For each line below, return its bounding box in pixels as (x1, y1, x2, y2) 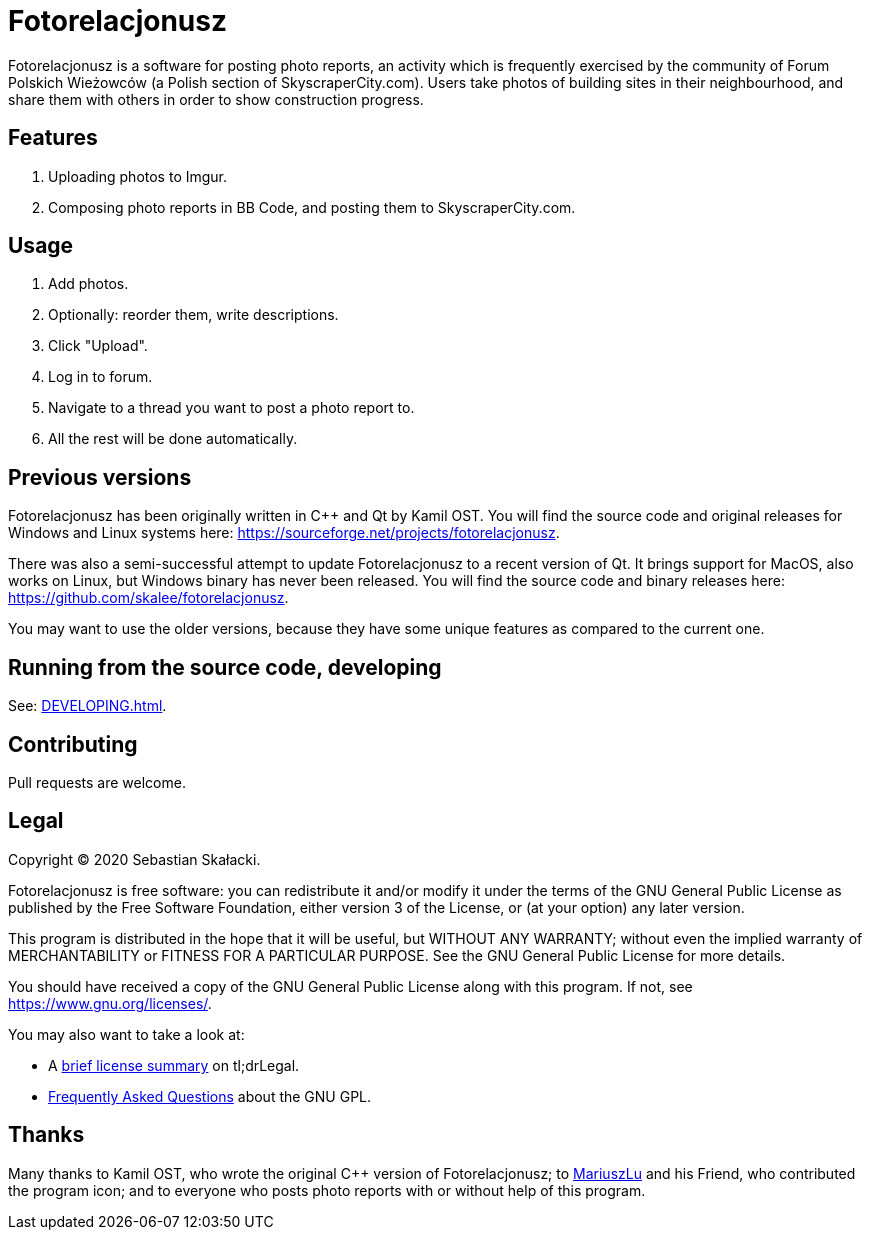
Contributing (8, 731, 138, 757)
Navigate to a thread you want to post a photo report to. (48, 399, 415, 417)
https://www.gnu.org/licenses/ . (8, 994, 212, 1012)
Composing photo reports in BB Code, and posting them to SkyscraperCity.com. (48, 198, 576, 216)
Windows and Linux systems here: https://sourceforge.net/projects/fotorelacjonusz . (8, 524, 560, 542)
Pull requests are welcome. (8, 773, 186, 791)
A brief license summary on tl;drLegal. (48, 1056, 300, 1074)
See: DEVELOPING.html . (8, 697, 167, 715)
